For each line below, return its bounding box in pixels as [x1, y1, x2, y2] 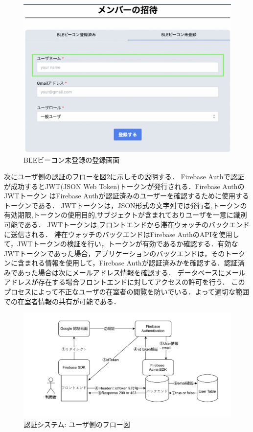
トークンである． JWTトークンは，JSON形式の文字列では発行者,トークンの [4, 200, 247, 210]
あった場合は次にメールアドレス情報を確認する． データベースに [17, 267, 225, 277]
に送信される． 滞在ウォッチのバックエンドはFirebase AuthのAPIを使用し [4, 229, 239, 239]
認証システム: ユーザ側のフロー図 [23, 419, 130, 430]
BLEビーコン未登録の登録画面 [23, 155, 120, 165]
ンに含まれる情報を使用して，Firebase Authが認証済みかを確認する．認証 [4, 258, 238, 268]
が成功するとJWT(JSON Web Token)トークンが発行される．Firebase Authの [4, 181, 245, 191]
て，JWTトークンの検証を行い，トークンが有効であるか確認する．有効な [4, 239, 238, 249]
